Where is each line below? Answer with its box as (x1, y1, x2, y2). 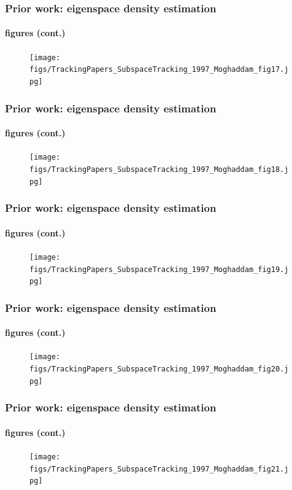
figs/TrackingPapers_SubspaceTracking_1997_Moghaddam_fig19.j (29, 265, 289, 274)
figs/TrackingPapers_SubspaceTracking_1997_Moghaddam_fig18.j (29, 165, 289, 174)
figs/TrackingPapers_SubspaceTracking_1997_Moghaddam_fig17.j (29, 65, 289, 74)
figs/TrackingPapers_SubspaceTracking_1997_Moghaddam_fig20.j (29, 365, 289, 374)
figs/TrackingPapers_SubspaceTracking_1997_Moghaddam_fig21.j (29, 464, 289, 473)
